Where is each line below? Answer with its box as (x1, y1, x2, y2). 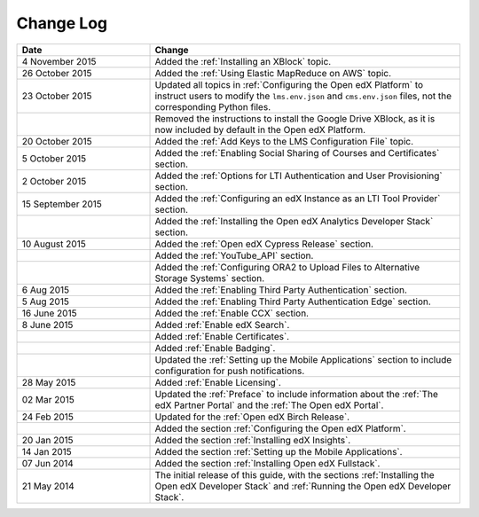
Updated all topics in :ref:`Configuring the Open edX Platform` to (154, 78, 424, 90)
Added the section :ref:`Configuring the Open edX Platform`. (154, 422, 407, 435)
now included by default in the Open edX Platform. (154, 123, 366, 136)
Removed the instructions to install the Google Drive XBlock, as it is (154, 112, 436, 124)
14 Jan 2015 (21, 445, 72, 458)
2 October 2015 (21, 175, 87, 187)
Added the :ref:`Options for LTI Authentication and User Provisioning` (154, 169, 443, 182)
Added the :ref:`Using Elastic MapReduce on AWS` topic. (154, 67, 392, 79)
